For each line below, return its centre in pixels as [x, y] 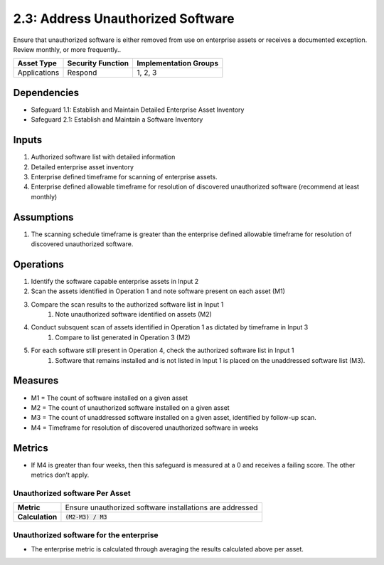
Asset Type [37, 63]
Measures [36, 381]
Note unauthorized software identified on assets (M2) [134, 315]
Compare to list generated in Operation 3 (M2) [123, 337]
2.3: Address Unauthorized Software [124, 19]
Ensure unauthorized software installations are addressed [161, 507]
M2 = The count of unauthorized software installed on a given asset [130, 407]
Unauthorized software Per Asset [72, 493]
